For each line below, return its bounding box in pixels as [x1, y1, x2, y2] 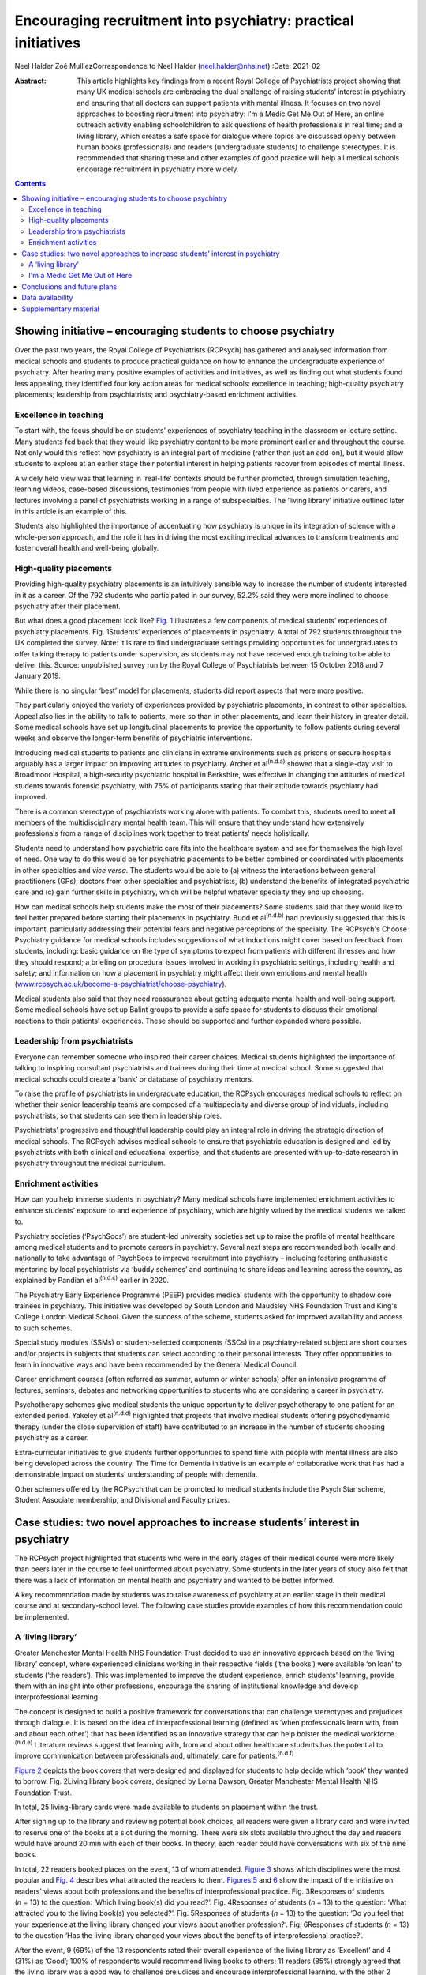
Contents [14, 179, 47, 189]
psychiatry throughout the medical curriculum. [14, 1158, 166, 1168]
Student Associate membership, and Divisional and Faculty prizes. [14, 1495, 230, 1505]
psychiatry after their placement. [14, 601, 121, 611]
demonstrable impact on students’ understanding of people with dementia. [14, 1469, 258, 1479]
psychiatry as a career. [14, 1433, 89, 1443]
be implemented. [14, 1612, 70, 1621]
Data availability [21, 293, 73, 303]
